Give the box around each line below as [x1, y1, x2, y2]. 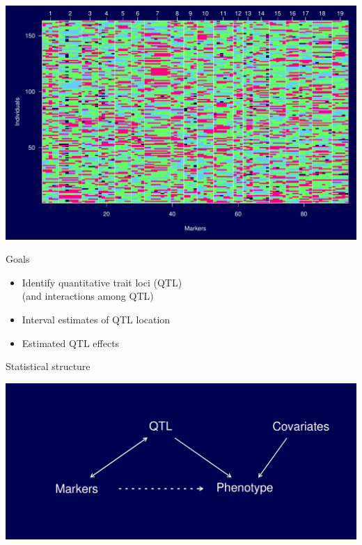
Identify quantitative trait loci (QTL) [22, 275, 182, 289]
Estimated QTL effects [22, 335, 120, 350]
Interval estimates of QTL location [22, 312, 171, 327]
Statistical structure [6, 359, 90, 374]
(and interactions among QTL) [22, 289, 154, 303]
